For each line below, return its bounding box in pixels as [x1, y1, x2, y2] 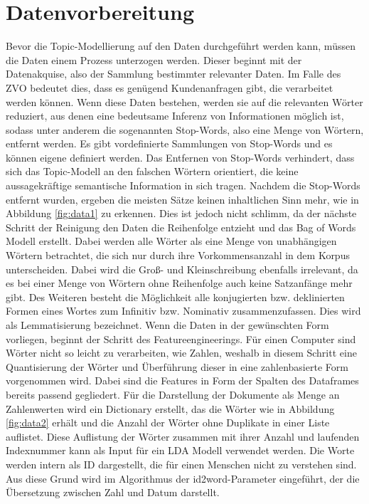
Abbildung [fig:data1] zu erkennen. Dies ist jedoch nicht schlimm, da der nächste [6, 206, 357, 221]
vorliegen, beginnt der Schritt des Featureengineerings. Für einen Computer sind [6, 331, 356, 346]
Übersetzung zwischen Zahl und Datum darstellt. [6, 485, 220, 500]
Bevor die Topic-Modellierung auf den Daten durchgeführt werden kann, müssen [6, 38, 355, 53]
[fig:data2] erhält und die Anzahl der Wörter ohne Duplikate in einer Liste [6, 415, 330, 430]
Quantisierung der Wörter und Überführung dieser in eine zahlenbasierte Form [6, 359, 348, 374]
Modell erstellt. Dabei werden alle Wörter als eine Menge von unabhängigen [6, 233, 337, 248]
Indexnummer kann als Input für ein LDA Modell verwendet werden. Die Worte [6, 443, 355, 458]
